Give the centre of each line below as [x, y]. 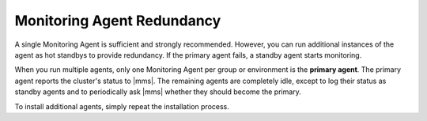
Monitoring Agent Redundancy [118, 21]
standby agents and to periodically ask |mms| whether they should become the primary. [158, 92]
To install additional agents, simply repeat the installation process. [122, 106]
